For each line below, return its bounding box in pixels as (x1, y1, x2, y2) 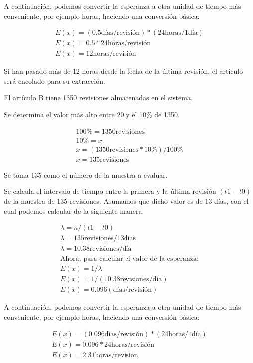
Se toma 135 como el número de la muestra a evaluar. (4, 169, 168, 180)
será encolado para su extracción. (4, 75, 105, 86)
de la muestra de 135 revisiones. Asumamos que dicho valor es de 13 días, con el (4, 195, 249, 206)
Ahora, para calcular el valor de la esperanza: (60, 255, 199, 263)
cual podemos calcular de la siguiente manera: (4, 205, 144, 216)
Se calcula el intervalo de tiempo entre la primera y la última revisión (4, 186, 216, 196)
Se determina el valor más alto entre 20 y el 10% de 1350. (4, 109, 180, 120)
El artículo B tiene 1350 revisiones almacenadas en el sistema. (4, 92, 193, 103)
